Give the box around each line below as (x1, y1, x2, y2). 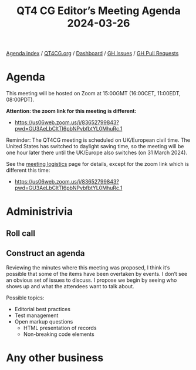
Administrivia (6, 205, 73, 218)
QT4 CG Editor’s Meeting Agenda (16, 4, 181, 18)
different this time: (6, 166, 50, 174)
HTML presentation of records (23, 324, 97, 331)
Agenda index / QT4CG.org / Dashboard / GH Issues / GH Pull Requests (6, 50, 179, 57)
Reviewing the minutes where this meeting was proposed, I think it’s (6, 264, 170, 271)
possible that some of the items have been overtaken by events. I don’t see (6, 270, 188, 277)
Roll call (6, 228, 35, 238)
